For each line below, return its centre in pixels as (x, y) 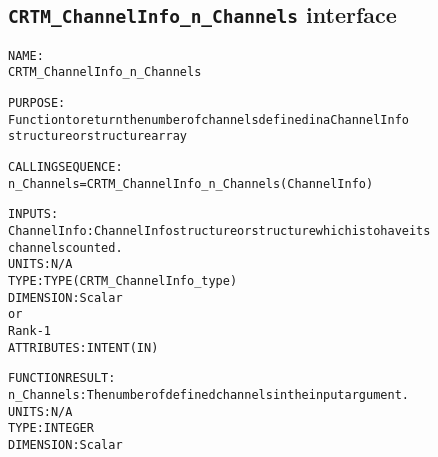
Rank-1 (29, 330)
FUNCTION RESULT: (62, 378)
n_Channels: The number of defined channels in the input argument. (208, 394)
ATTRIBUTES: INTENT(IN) (83, 347)
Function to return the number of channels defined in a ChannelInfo (208, 119)
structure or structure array (97, 136)
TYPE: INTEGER (51, 428)
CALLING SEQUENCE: (65, 167)
